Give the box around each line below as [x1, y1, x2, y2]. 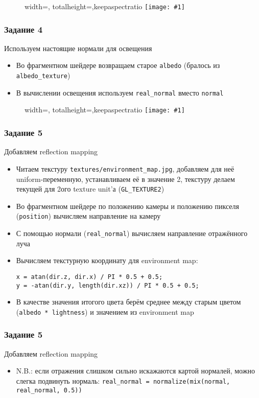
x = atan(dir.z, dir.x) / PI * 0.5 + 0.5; [16, 273, 163, 280]
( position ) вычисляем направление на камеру [16, 210, 161, 221]
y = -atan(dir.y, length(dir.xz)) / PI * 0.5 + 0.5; [16, 282, 199, 289]
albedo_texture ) [16, 70, 70, 81]
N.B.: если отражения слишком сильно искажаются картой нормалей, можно [16, 365, 255, 376]
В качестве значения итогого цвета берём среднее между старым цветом [16, 296, 241, 307]
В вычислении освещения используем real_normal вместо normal [16, 87, 224, 98]
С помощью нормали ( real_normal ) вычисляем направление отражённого [16, 228, 248, 239]
